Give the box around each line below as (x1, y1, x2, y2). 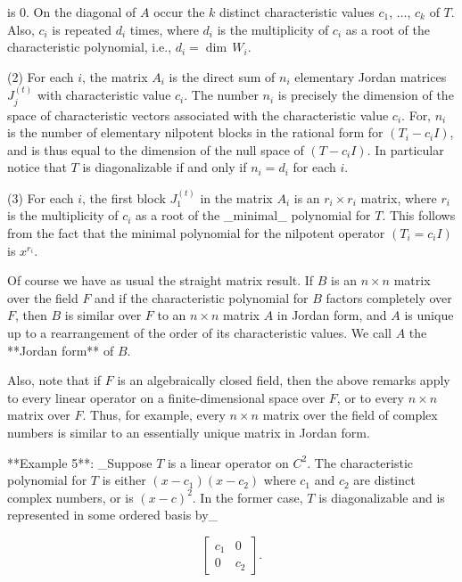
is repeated (52, 20, 111, 38)
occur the (153, 3, 205, 20)
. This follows (382, 206, 456, 225)
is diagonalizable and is (318, 488, 445, 506)
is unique (404, 306, 454, 324)
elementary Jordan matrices (294, 67, 447, 86)
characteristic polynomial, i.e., (7, 37, 172, 56)
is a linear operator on (167, 453, 289, 471)
